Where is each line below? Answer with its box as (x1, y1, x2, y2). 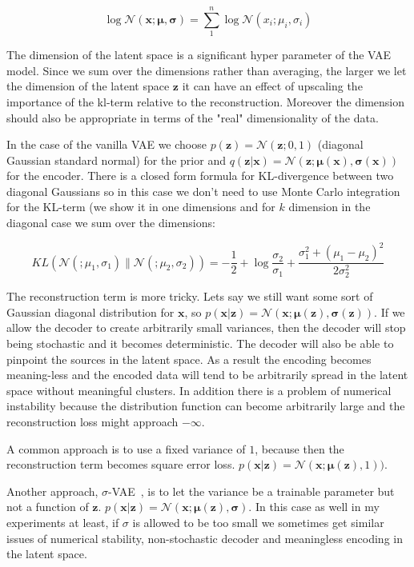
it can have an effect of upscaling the (182, 78, 363, 94)
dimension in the (288, 198, 371, 215)
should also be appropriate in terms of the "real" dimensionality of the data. (6, 109, 379, 126)
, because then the (255, 440, 344, 457)
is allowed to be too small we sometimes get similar (132, 513, 384, 530)
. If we (374, 303, 405, 320)
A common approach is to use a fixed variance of (6, 440, 246, 457)
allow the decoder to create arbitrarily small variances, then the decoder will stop (6, 319, 406, 336)
